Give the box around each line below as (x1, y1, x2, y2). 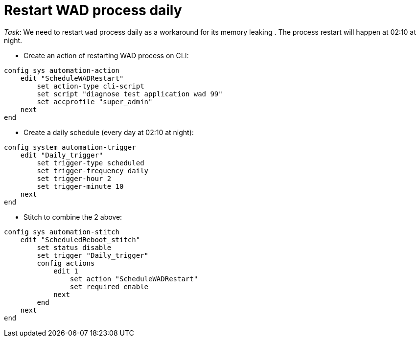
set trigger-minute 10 (37, 182, 124, 190)
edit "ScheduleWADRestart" (20, 74, 124, 82)
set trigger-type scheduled (37, 159, 144, 167)
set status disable (37, 243, 112, 251)
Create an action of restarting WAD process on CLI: (23, 51, 189, 60)
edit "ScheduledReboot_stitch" (20, 235, 140, 244)
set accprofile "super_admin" (37, 97, 153, 106)
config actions (37, 259, 95, 267)
